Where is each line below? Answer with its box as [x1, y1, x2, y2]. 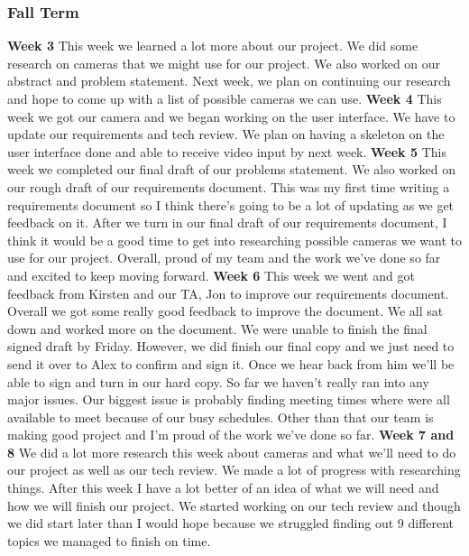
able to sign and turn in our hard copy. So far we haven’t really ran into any [7, 372, 429, 391]
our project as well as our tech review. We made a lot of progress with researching [7, 460, 461, 479]
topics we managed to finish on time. [7, 531, 211, 550]
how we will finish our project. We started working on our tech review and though [7, 496, 461, 514]
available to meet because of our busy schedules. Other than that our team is [7, 407, 434, 426]
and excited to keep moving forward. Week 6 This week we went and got [7, 265, 415, 284]
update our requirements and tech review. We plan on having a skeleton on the [7, 125, 445, 144]
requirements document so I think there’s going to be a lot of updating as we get [7, 195, 455, 214]
